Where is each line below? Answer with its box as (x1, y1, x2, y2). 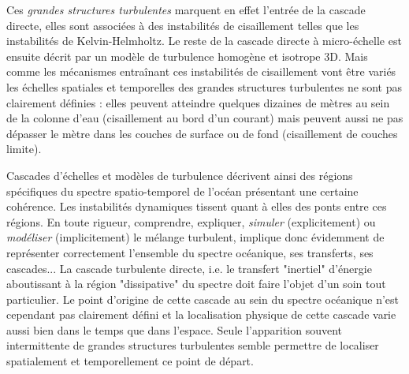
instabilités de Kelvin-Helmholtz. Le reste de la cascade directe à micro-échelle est (6, 32, 402, 49)
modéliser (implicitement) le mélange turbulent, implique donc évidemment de (6, 229, 385, 245)
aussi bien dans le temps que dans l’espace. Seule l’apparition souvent (6, 321, 343, 338)
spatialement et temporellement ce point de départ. (6, 353, 254, 369)
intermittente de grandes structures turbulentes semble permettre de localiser (6, 337, 379, 353)
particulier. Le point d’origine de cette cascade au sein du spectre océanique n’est (6, 290, 400, 307)
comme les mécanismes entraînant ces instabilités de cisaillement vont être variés (6, 63, 396, 80)
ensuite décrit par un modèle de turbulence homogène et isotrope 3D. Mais (6, 47, 368, 64)
